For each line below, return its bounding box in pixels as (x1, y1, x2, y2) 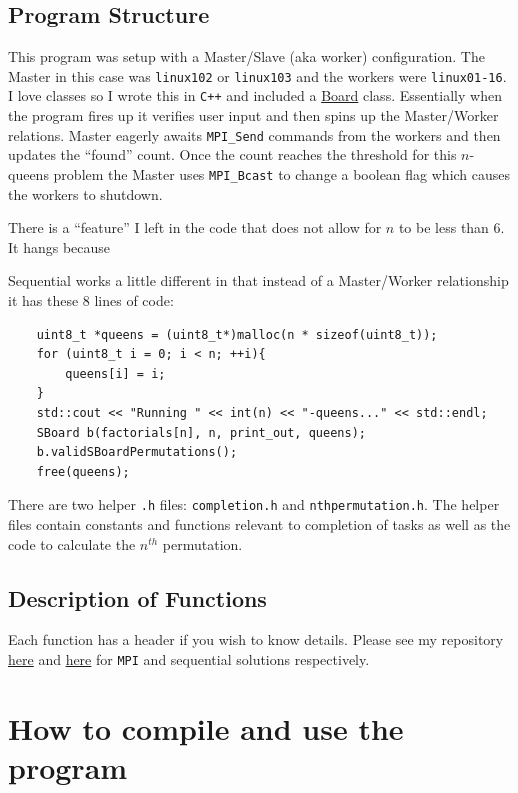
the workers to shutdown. (8, 183, 163, 204)
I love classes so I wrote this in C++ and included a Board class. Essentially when (8, 85, 502, 106)
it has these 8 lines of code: (8, 289, 174, 310)
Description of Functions (8, 582, 267, 613)
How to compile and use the (8, 707, 404, 748)
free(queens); (36, 464, 130, 479)
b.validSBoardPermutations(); (36, 445, 238, 460)
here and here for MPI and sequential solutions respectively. (8, 648, 370, 669)
